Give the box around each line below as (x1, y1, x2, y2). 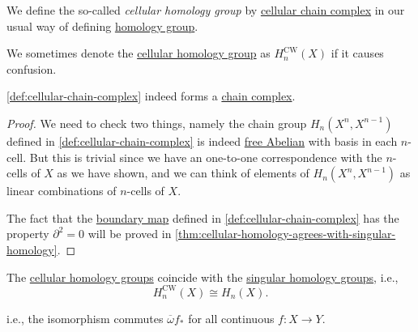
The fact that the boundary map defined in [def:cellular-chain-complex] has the (6, 209, 399, 226)
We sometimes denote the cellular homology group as (6, 45, 271, 62)
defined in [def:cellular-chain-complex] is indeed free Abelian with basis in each (6, 132, 398, 149)
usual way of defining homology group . (6, 17, 198, 34)
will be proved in (87, 225, 172, 242)
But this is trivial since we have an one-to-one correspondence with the (29, 148, 382, 165)
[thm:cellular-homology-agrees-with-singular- (175, 225, 396, 242)
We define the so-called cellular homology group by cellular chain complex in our (6, 2, 405, 18)
